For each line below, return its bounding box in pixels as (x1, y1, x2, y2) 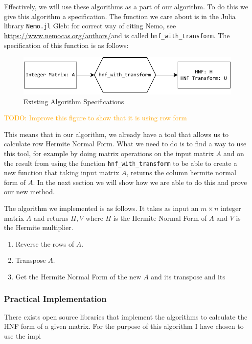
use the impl (4, 330, 41, 341)
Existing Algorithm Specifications (23, 96, 124, 106)
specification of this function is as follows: (4, 40, 129, 50)
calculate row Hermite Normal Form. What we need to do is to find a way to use (4, 138, 247, 149)
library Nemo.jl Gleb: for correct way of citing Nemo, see (4, 21, 176, 31)
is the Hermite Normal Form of (113, 212, 207, 223)
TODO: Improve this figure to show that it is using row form (4, 113, 187, 123)
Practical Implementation (4, 292, 107, 304)
